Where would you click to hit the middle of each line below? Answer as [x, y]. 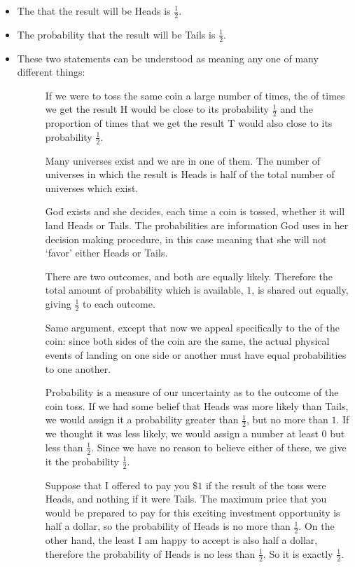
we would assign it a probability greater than [142, 419]
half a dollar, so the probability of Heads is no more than [168, 526]
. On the [316, 526]
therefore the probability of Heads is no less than [150, 553]
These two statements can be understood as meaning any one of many [168, 58]
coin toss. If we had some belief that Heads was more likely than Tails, [197, 405]
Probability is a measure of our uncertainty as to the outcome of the [192, 392]
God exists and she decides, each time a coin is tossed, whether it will [195, 211]
